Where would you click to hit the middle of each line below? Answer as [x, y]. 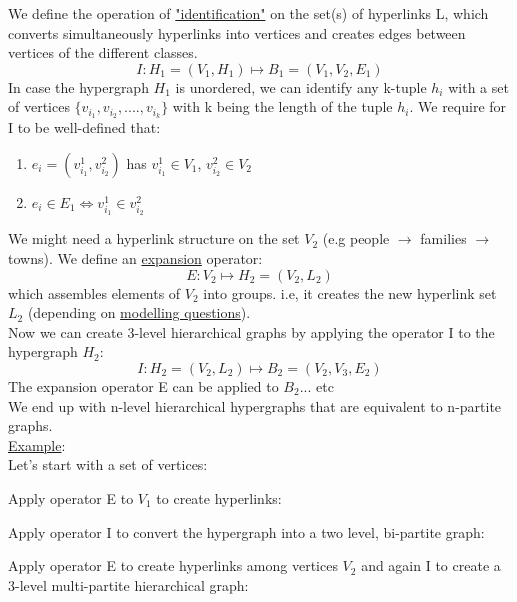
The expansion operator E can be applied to [143, 385]
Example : [37, 444]
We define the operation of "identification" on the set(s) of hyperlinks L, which [248, 13]
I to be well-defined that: [84, 127]
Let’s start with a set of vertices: [108, 464]
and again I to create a [431, 565]
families [443, 238]
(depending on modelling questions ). [139, 312]
